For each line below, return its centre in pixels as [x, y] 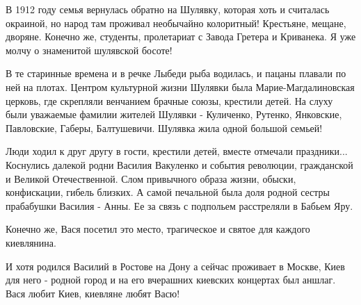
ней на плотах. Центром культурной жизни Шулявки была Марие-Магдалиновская [180, 86]
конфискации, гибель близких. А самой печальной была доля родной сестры [168, 192]
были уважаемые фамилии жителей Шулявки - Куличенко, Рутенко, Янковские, [174, 114]
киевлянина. [31, 242]
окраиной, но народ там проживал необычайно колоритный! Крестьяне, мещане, [176, 23]
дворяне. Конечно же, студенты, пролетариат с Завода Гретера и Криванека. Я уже [181, 36]
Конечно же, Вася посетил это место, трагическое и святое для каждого [158, 229]
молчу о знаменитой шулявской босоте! [89, 50]
